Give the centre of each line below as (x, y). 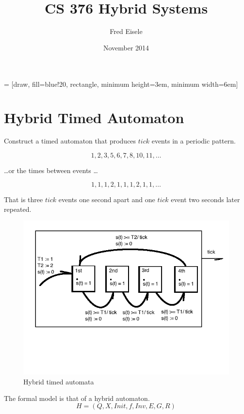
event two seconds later (205, 199)
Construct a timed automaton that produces (70, 141)
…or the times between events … (51, 170)
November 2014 (126, 47)
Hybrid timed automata (59, 382)
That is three (24, 199)
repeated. (18, 209)
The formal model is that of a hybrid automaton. (77, 398)
